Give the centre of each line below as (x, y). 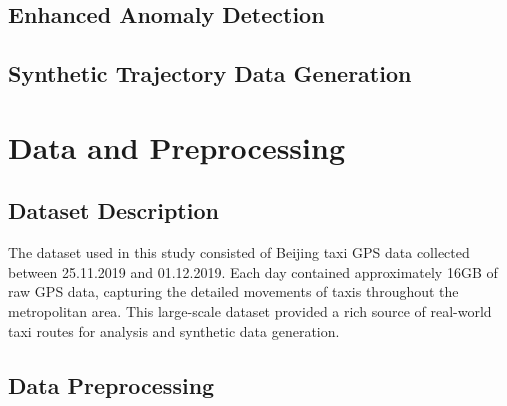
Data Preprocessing (111, 384)
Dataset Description (113, 210)
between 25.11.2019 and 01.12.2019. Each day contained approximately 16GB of (253, 271)
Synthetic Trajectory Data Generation (210, 73)
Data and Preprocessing (177, 146)
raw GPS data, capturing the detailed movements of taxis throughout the (233, 291)
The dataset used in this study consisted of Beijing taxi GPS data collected (239, 252)
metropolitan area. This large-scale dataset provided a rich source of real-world (250, 310)
